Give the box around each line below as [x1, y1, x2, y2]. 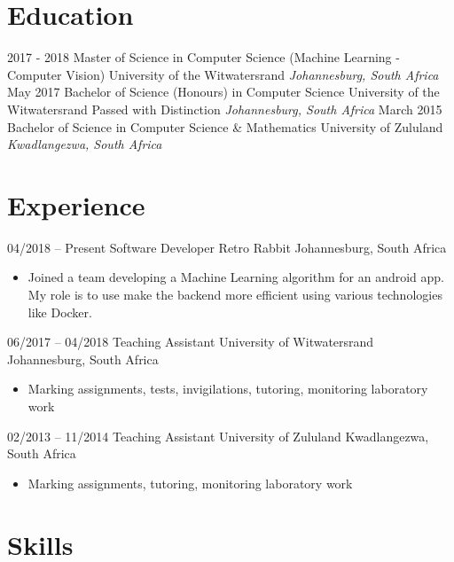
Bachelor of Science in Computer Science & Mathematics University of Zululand [7, 117, 443, 136]
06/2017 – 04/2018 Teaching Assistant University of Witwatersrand [7, 332, 374, 351]
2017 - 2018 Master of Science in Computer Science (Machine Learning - [7, 48, 400, 66]
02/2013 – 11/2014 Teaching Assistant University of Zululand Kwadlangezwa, [7, 426, 429, 445]
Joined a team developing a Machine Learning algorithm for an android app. [27, 268, 445, 286]
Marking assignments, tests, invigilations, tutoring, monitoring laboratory [27, 379, 428, 398]
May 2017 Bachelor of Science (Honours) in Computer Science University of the [7, 82, 440, 101]
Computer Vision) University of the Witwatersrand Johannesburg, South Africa [7, 65, 439, 83]
